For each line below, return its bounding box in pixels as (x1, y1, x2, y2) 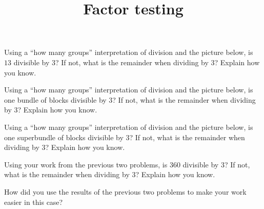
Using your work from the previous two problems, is (4, 159, 168, 169)
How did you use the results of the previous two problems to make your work (4, 186, 247, 197)
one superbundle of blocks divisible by (4, 131, 124, 142)
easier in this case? (4, 196, 63, 207)
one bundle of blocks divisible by (4, 94, 107, 105)
